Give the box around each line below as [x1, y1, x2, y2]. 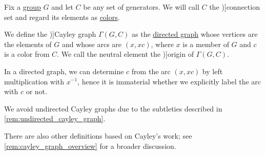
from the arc [131, 65, 171, 76]
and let [51, 2, 73, 12]
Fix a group [4, 2, 41, 12]
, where [151, 38, 174, 49]
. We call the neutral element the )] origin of [57, 49, 194, 59]
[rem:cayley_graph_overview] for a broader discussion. [4, 140, 176, 151]
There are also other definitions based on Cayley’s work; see [4, 130, 192, 141]
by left [202, 65, 223, 76]
